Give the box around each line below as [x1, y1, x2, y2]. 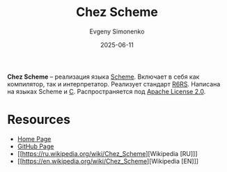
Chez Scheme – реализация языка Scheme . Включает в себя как [7, 72, 200, 81]
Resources [7, 112, 71, 127]
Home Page [17, 134, 52, 143]
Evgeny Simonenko [89, 27, 145, 36]
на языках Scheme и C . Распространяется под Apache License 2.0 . [7, 87, 206, 95]
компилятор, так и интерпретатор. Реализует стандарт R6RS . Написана [7, 79, 221, 88]
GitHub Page [17, 142, 54, 150]
